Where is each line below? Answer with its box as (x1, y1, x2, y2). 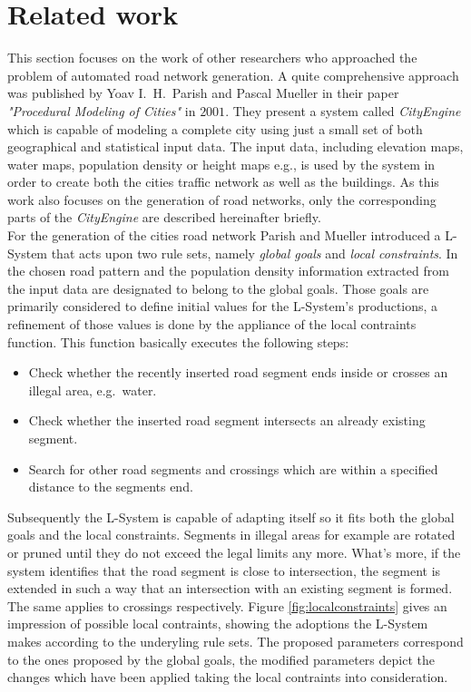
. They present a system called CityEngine (225, 101, 461, 120)
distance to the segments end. (28, 477, 193, 496)
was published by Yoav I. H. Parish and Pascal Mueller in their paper (7, 83, 399, 102)
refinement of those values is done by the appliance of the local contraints (7, 315, 417, 334)
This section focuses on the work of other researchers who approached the (7, 48, 417, 67)
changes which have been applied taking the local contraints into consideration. (7, 668, 448, 687)
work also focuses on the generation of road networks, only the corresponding (7, 190, 437, 209)
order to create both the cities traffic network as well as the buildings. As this (7, 172, 439, 191)
